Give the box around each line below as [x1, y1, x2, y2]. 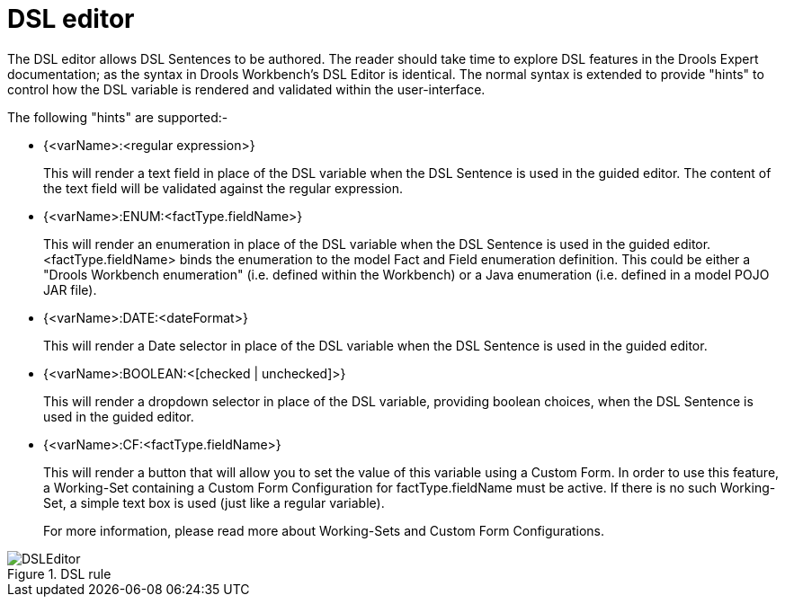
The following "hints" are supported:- [7, 109, 228, 125]
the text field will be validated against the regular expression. [43, 180, 404, 196]
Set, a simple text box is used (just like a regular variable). [43, 494, 385, 511]
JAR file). [43, 281, 97, 298]
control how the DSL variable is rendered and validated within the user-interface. [7, 81, 486, 97]
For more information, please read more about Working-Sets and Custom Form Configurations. [43, 522, 605, 538]
